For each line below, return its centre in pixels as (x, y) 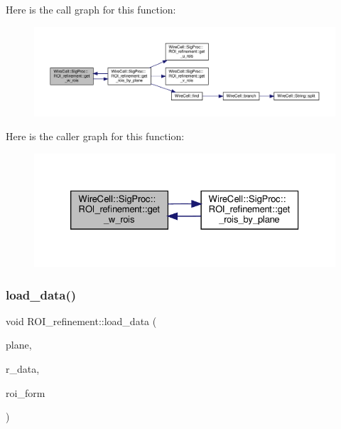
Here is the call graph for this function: (91, 9)
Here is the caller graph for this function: (95, 136)
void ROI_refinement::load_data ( (81, 321)
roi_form (26, 392)
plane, (19, 345)
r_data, (23, 369)
